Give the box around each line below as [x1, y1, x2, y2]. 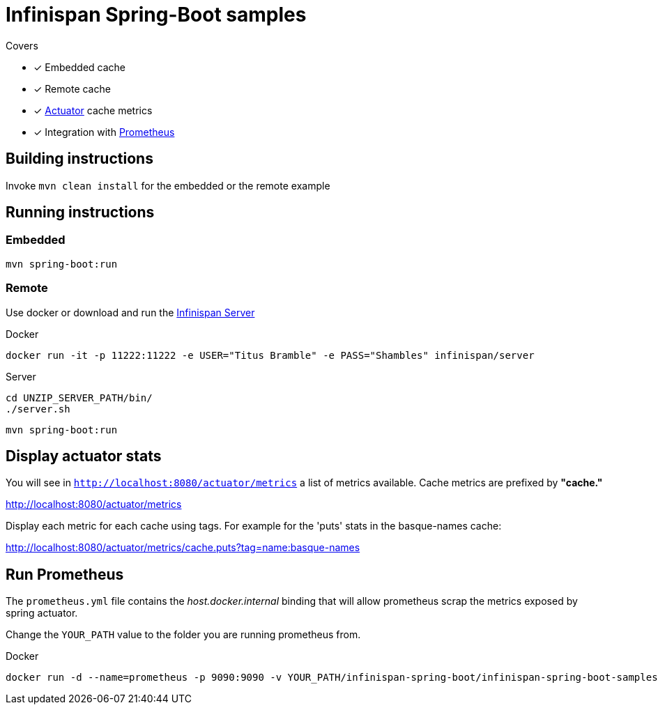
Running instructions [6, 203, 155, 222]
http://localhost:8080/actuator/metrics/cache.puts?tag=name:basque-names [6, 541, 360, 554]
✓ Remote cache [33, 82, 111, 95]
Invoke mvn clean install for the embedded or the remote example [6, 179, 330, 192]
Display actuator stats [6, 447, 162, 465]
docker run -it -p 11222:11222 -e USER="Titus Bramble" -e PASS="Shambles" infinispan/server [6, 349, 535, 361]
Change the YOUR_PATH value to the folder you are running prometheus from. [6, 628, 361, 641]
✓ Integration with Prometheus [33, 125, 175, 138]
